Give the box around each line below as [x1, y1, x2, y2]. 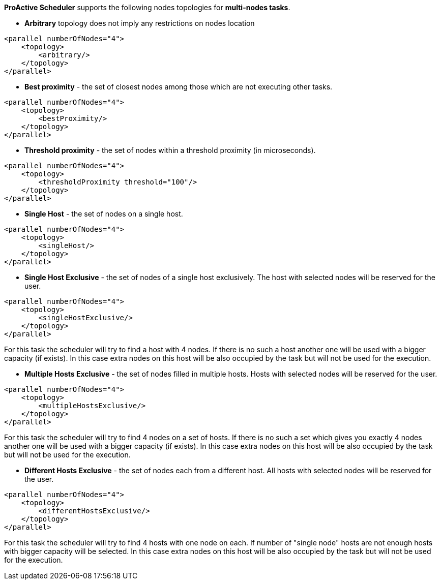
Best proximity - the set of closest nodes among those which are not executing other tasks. [24, 82, 333, 91]
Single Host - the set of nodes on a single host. [24, 209, 183, 218]
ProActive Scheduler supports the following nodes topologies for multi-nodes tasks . [4, 3, 290, 12]
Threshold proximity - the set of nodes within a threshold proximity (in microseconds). [24, 146, 316, 155]
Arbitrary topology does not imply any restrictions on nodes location [24, 19, 255, 27]
